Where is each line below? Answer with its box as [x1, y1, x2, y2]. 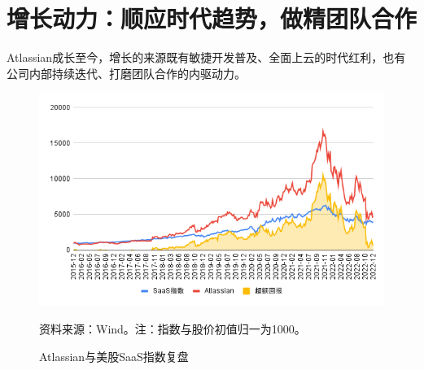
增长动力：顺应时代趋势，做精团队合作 [7, 2, 417, 35]
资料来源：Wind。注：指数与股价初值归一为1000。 [39, 320, 306, 337]
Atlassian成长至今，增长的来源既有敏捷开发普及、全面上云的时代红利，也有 [7, 49, 406, 66]
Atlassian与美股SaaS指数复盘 [39, 347, 189, 364]
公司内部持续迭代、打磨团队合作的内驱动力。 [7, 64, 246, 81]
